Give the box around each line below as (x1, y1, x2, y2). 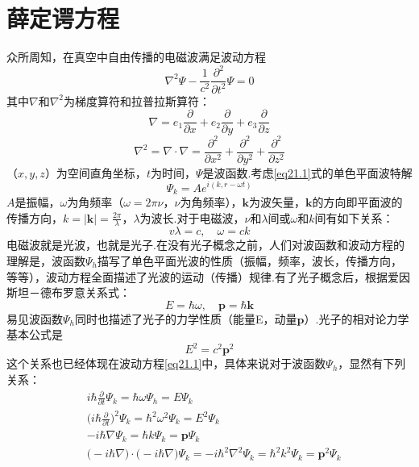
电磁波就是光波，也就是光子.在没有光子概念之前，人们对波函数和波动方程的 (6, 236, 404, 253)
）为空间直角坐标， (44, 164, 147, 181)
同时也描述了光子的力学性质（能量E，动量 (75, 310, 297, 327)
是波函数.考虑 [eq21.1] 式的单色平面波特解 (202, 164, 413, 181)
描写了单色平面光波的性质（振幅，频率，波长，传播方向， (97, 252, 403, 269)
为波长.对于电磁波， (139, 209, 245, 226)
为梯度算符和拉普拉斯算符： (64, 92, 211, 109)
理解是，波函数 (6, 252, 85, 269)
